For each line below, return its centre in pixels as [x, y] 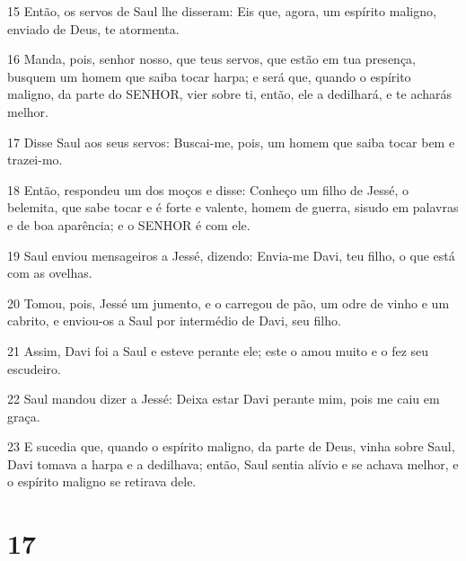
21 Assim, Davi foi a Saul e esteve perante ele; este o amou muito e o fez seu [218, 350]
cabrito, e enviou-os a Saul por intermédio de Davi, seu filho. [174, 321]
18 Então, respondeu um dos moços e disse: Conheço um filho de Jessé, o [208, 189]
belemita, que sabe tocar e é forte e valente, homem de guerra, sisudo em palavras [233, 207]
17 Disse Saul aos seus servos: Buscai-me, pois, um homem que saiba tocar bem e [231, 142]
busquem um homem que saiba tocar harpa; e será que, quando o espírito [209, 76]
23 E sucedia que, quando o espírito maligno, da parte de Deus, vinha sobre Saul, [231, 446]
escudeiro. [35, 368]
